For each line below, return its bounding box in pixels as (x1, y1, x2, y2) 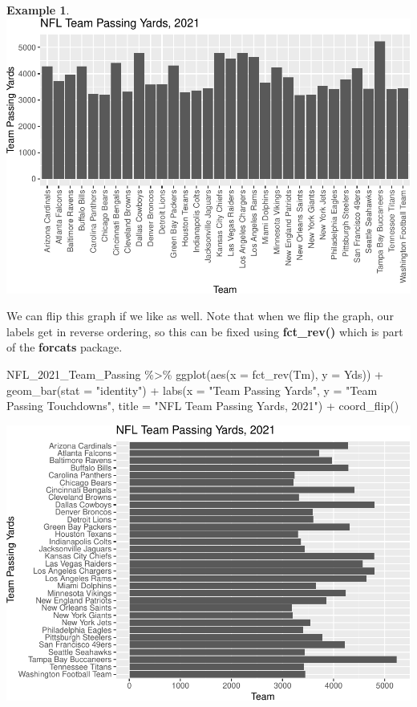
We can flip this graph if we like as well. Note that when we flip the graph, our (6, 307, 394, 324)
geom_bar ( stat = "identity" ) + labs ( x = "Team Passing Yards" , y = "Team (6, 381, 378, 398)
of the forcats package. (6, 339, 123, 356)
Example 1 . (6, 2, 70, 18)
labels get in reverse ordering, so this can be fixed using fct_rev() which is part (6, 323, 403, 339)
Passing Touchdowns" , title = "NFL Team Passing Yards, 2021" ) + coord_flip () (6, 397, 399, 414)
